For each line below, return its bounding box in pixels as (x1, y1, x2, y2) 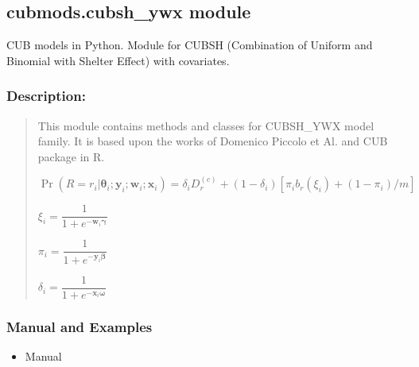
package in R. (37, 148, 105, 164)
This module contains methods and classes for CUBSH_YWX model (37, 117, 374, 133)
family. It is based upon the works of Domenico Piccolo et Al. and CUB (37, 133, 388, 149)
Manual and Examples (6, 316, 153, 336)
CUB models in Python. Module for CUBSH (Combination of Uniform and (6, 37, 373, 53)
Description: (6, 86, 86, 106)
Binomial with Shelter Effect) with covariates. (6, 52, 230, 68)
